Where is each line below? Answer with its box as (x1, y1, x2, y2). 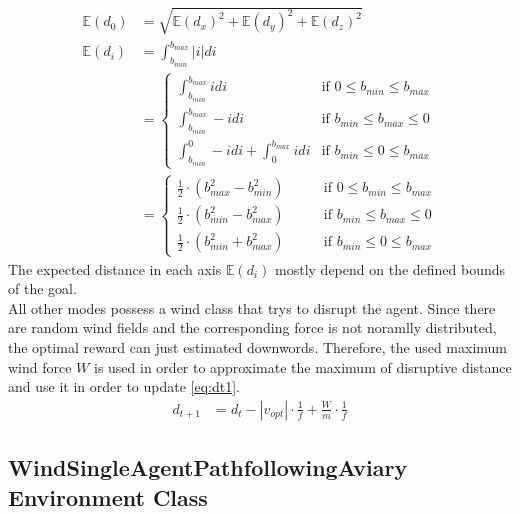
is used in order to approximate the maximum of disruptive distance (93, 356, 512, 377)
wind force (8, 356, 72, 377)
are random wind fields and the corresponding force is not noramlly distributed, (8, 317, 497, 338)
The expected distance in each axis (8, 258, 222, 279)
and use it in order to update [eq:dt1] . (8, 376, 240, 397)
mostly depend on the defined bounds (275, 258, 506, 279)
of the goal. (8, 278, 77, 299)
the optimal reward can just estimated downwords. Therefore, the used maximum (8, 336, 508, 357)
